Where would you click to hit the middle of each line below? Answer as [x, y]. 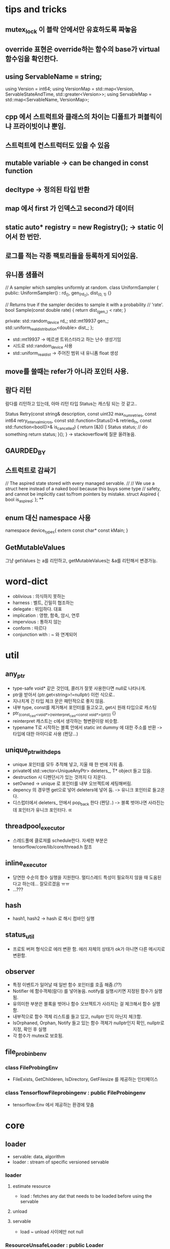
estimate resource [31, 1186]
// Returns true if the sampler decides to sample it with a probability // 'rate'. [84, 305]
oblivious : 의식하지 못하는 [39, 596]
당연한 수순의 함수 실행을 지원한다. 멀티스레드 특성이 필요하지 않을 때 [80, 877]
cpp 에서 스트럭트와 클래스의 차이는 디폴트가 [71, 117]
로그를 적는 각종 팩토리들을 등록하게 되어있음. [72, 256]
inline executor [26, 864]
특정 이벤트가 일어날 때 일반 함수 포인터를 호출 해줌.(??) [67, 985]
